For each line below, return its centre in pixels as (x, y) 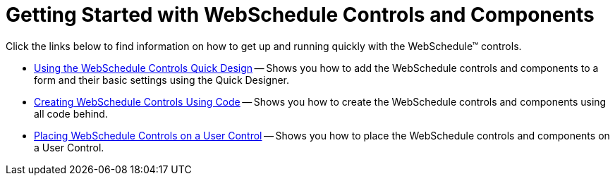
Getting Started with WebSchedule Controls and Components (300, 15)
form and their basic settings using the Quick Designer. (162, 80)
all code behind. (71, 113)
